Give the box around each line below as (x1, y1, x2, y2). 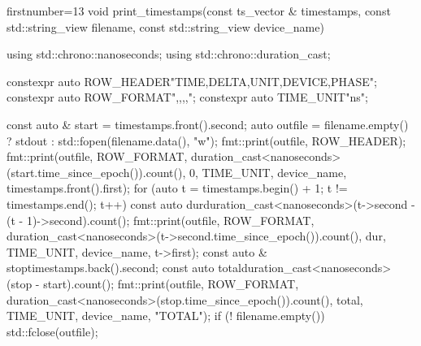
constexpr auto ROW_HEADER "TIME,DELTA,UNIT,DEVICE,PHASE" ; (7, 72, 377, 89)
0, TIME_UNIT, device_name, (189, 163, 347, 180)
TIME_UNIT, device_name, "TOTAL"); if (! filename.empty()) (7, 307, 325, 324)
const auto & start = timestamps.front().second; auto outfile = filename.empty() (7, 115, 409, 132)
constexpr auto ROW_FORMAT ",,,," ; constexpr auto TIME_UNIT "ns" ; (7, 89, 368, 106)
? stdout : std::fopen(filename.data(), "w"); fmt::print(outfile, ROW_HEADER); (7, 132, 406, 149)
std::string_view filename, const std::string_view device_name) (7, 18, 324, 35)
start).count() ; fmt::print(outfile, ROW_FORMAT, (43, 275, 299, 292)
